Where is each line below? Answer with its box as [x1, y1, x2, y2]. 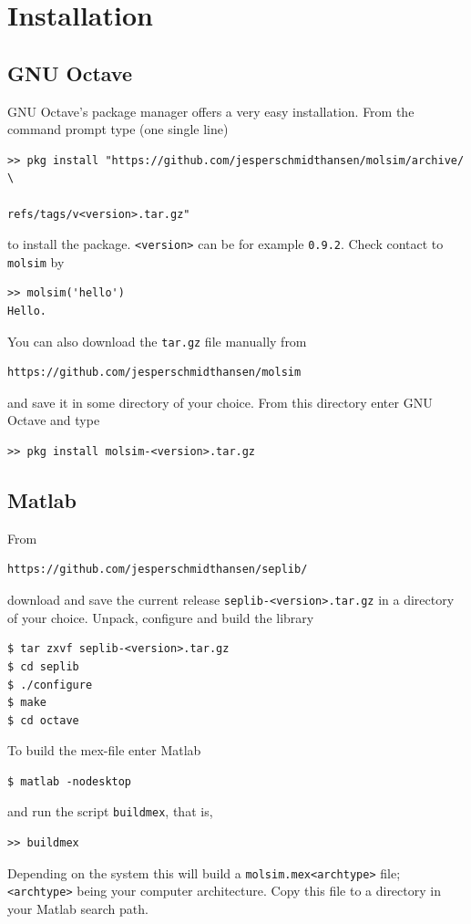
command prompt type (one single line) [7, 119, 229, 139]
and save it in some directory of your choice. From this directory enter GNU [7, 392, 433, 411]
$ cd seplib [7, 659, 79, 673]
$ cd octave [7, 713, 79, 727]
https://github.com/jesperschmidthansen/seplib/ [7, 563, 308, 576]
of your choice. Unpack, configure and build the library [7, 607, 314, 627]
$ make [7, 696, 46, 710]
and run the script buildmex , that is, [7, 802, 213, 821]
